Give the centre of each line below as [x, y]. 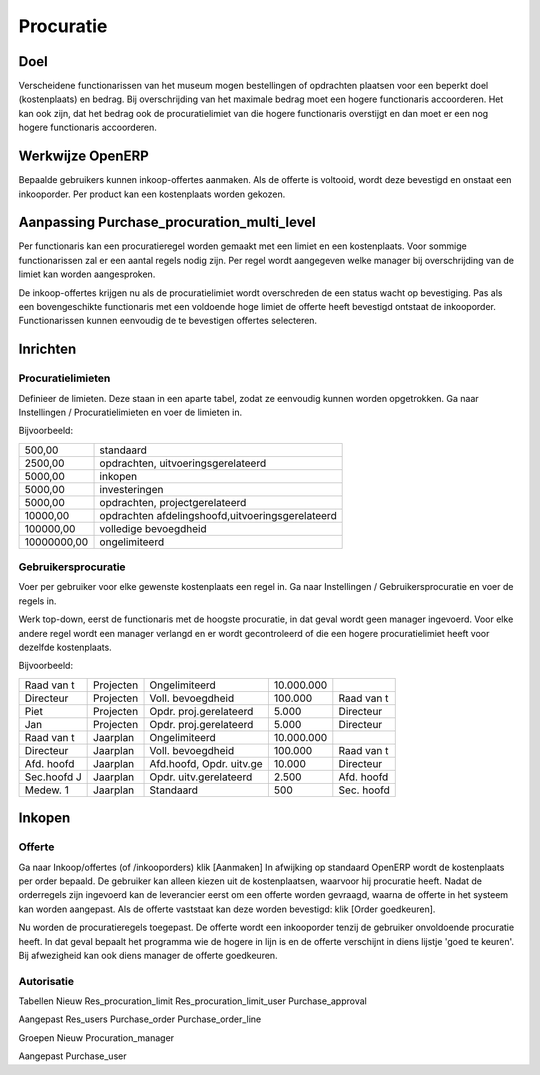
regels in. [37, 601]
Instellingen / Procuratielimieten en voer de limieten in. [130, 412]
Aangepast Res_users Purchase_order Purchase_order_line [140, 1019]
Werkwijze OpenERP [83, 156]
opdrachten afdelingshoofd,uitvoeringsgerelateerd [218, 515]
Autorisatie [46, 981]
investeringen [131, 489]
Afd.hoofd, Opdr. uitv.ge [206, 763]
